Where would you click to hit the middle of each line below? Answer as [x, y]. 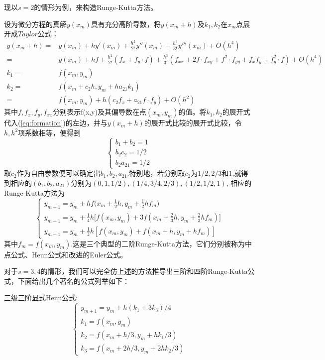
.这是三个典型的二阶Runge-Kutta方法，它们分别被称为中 [161, 243]
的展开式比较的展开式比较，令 [193, 123]
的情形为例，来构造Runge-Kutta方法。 [96, 7]
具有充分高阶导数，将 [126, 24]
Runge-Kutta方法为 [34, 192]
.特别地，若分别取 [156, 173]
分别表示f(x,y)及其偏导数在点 [100, 112]
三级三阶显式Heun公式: [41, 298]
